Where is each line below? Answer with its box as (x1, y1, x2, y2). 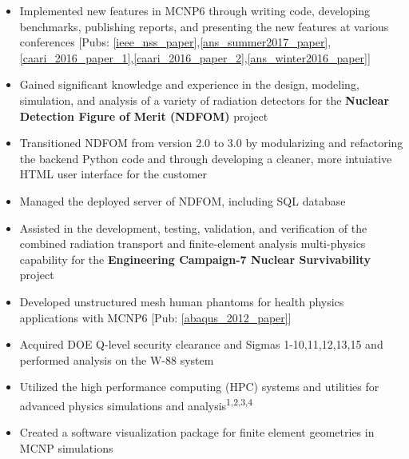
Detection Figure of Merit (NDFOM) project (19, 107, 268, 124)
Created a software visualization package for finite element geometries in (19, 424, 375, 441)
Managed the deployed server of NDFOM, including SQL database (19, 192, 346, 209)
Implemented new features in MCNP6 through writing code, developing (19, 2, 371, 18)
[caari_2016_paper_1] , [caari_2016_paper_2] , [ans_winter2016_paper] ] (19, 49, 371, 66)
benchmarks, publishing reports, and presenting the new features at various (19, 18, 389, 34)
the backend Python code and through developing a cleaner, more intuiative (19, 150, 392, 166)
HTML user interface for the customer (19, 166, 208, 182)
